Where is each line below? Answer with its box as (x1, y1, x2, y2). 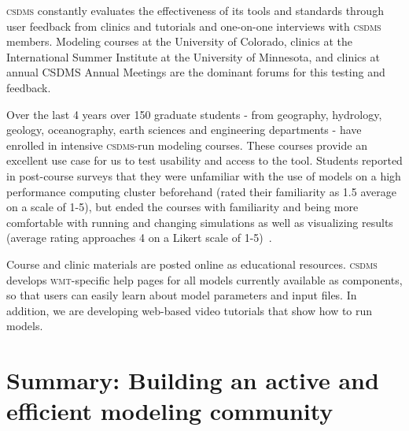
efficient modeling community (6, 395, 333, 427)
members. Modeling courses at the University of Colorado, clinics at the (6, 33, 352, 50)
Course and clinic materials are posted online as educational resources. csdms (6, 255, 378, 272)
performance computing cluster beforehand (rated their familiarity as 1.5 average (6, 183, 396, 199)
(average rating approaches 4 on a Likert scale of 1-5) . (6, 229, 272, 246)
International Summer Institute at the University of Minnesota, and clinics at (6, 48, 380, 65)
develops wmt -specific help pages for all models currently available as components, (6, 271, 403, 288)
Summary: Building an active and (6, 364, 379, 396)
